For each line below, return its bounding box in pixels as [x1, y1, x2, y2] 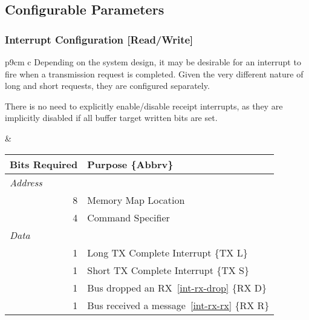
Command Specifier [87, 210, 170, 224]
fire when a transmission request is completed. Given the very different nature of [5, 67, 304, 80]
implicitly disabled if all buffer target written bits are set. [5, 111, 218, 124]
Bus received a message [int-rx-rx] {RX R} [87, 298, 270, 312]
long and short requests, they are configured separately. [5, 79, 210, 92]
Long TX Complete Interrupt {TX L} [87, 245, 248, 260]
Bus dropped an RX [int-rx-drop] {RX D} [87, 280, 267, 295]
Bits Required [10, 157, 78, 171]
